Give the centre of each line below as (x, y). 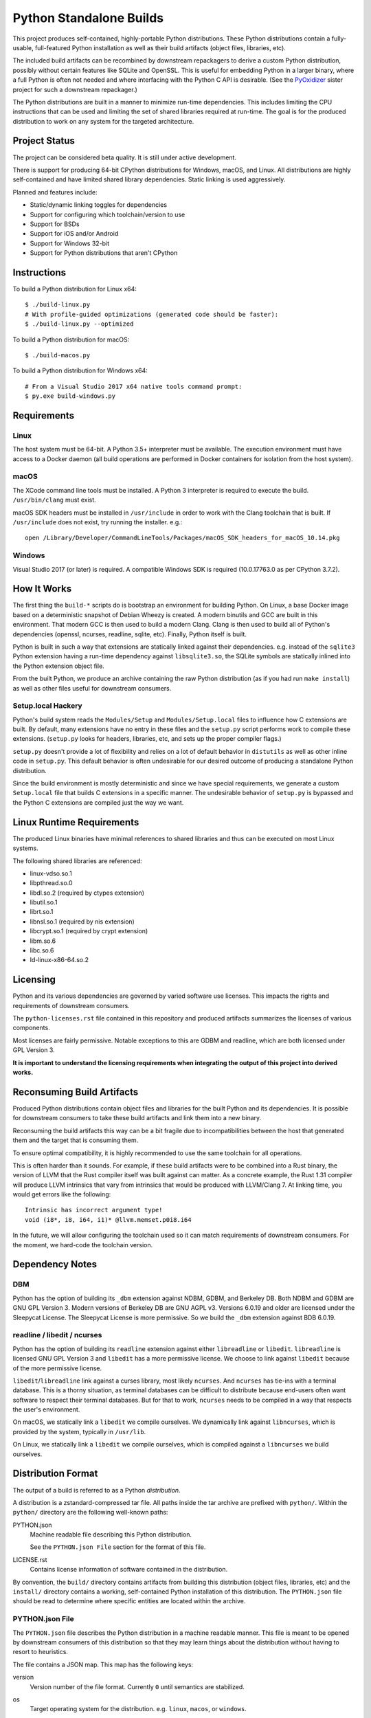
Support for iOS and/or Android (74, 234)
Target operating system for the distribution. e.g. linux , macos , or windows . (138, 1709)
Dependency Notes (55, 1264)
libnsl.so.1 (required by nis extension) (82, 922)
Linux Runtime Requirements (76, 822)
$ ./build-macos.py (58, 355)
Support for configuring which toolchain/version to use (108, 214)
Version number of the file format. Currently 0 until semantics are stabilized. (137, 1686)
